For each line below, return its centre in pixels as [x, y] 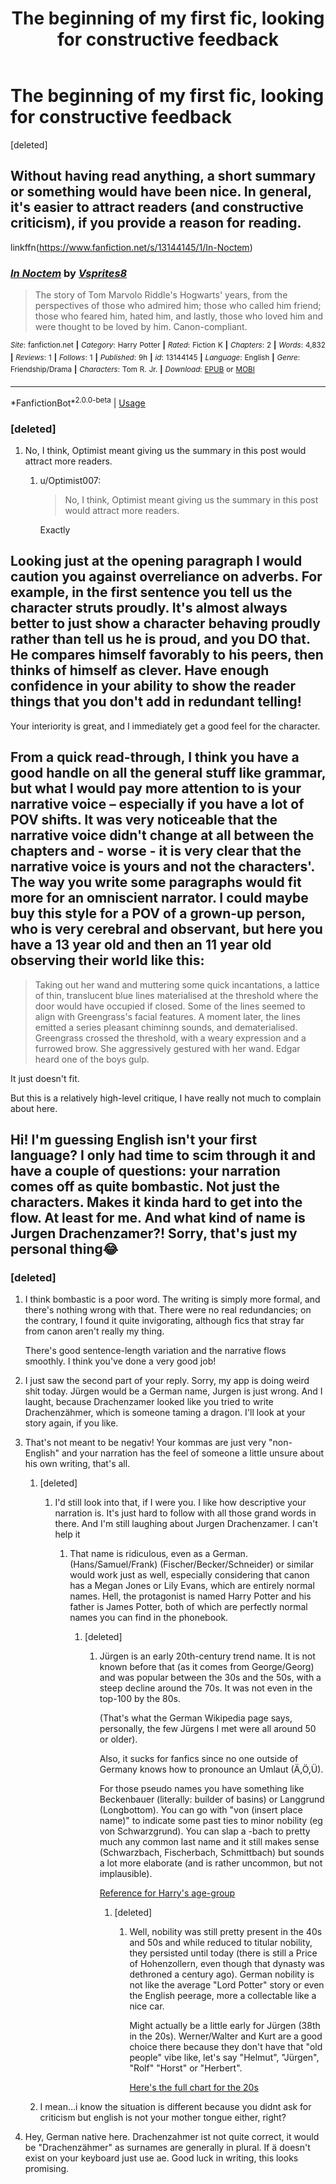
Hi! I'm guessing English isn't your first [134, 1139]
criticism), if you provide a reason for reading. [156, 223]
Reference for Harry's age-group [167, 1893]
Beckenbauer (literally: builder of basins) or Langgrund [212, 1799]
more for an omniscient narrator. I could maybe [159, 898]
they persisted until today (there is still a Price [223, 1953]
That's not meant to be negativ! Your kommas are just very [145, 1443]
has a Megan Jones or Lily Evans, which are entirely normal [192, 1586]
